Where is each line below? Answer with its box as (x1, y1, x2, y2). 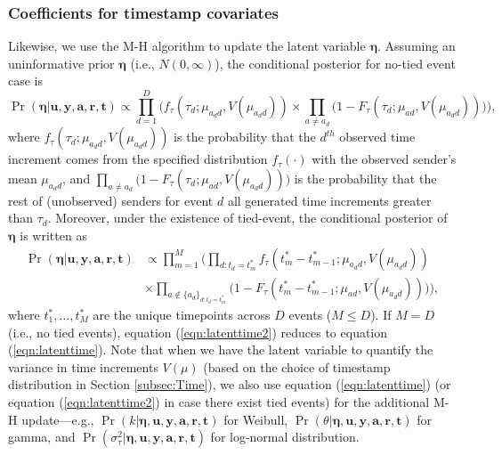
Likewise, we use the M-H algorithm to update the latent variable (8, 37, 366, 55)
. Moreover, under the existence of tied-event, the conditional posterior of (47, 208, 448, 227)
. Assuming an (377, 37, 456, 55)
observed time (339, 127, 416, 146)
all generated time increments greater (227, 191, 432, 209)
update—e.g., (21, 410, 94, 428)
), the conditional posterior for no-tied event (215, 53, 456, 72)
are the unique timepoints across (93, 305, 271, 324)
